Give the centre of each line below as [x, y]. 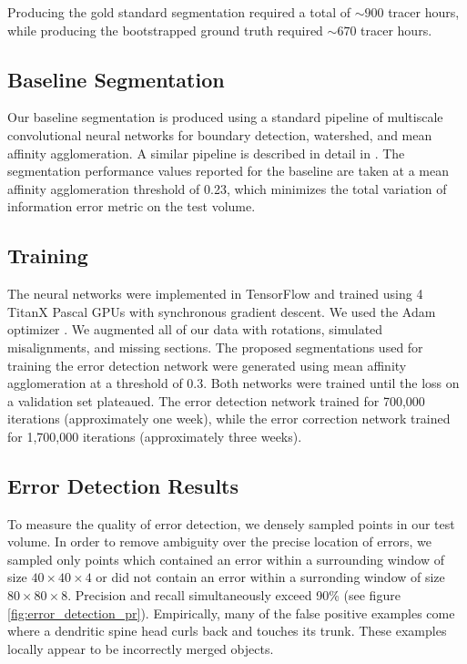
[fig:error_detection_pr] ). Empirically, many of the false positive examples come [231, 613]
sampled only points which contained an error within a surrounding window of [226, 559]
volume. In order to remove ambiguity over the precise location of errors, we [219, 541]
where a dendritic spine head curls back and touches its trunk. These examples [227, 631]
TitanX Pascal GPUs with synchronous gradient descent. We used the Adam [222, 311]
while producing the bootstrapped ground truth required [165, 30]
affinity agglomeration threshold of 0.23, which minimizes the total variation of [227, 188]
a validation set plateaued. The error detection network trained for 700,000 [216, 400]
